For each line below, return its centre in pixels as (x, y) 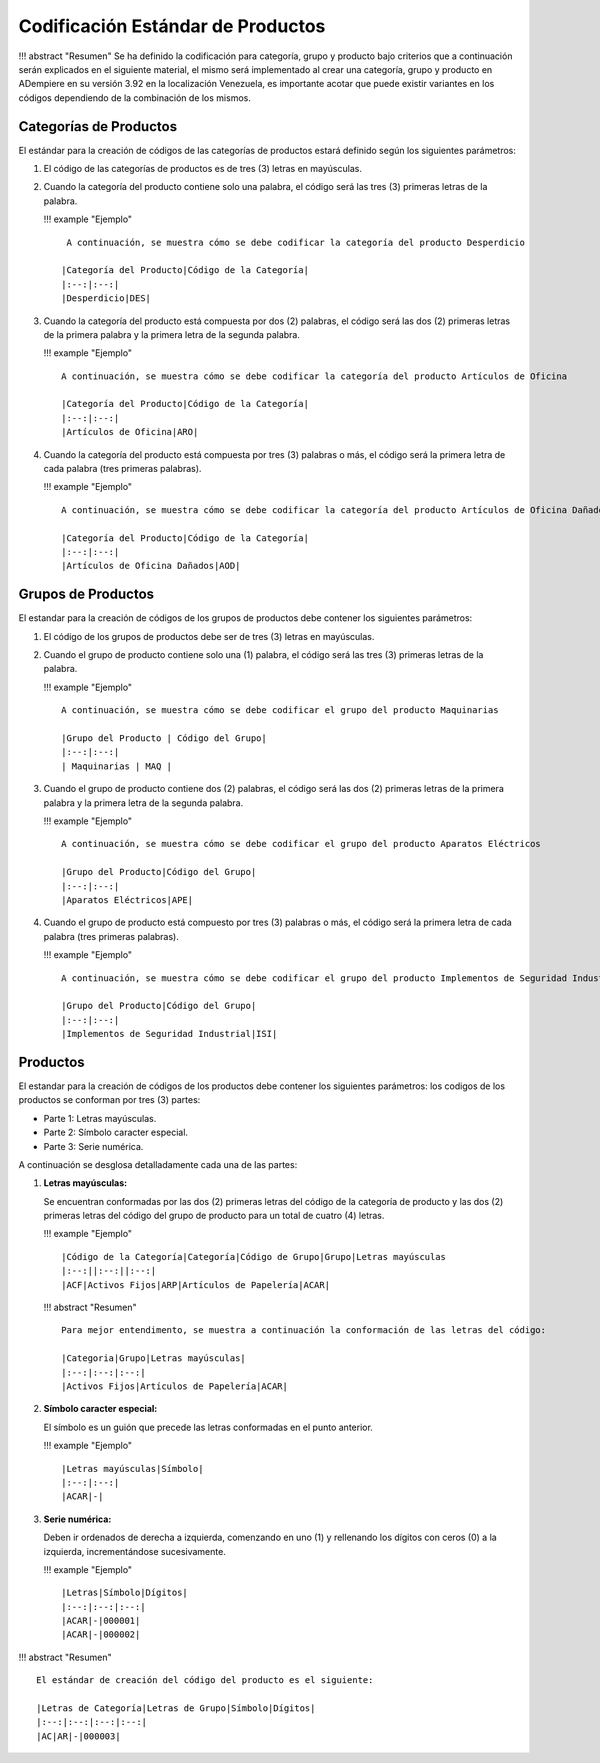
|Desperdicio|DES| (106, 298)
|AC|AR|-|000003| (78, 1736)
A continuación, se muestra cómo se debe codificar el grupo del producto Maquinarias (280, 710)
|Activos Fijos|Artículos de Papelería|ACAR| (175, 1386)
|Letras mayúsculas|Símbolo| (132, 1468)
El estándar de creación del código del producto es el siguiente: (205, 1680)
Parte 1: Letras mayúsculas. (100, 1118)
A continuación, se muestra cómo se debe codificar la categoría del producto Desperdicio (295, 242)
